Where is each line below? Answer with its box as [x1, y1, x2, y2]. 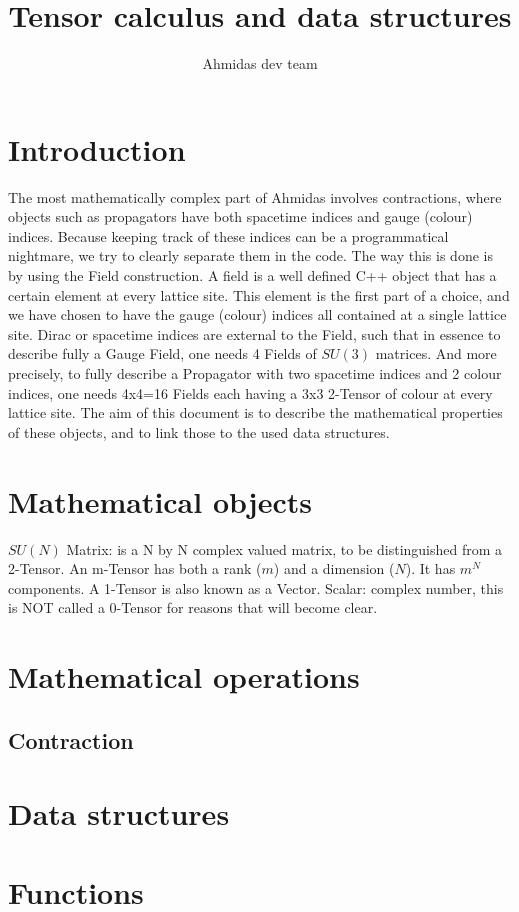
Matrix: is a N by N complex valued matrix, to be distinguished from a [66, 538, 503, 559]
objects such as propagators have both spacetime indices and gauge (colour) [8, 206, 473, 227]
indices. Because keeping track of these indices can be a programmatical [8, 225, 449, 246]
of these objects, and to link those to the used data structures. [8, 421, 390, 442]
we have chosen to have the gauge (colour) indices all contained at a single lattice [8, 304, 507, 325]
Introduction [8, 128, 186, 169]
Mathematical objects [8, 480, 312, 521]
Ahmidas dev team [202, 53, 318, 74]
